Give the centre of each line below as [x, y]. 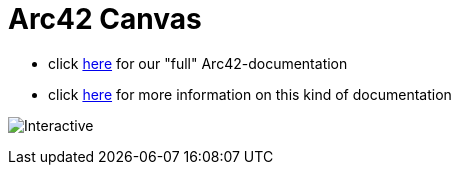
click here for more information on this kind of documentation [250, 94]
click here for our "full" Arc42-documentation [198, 63]
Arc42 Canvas [105, 19]
